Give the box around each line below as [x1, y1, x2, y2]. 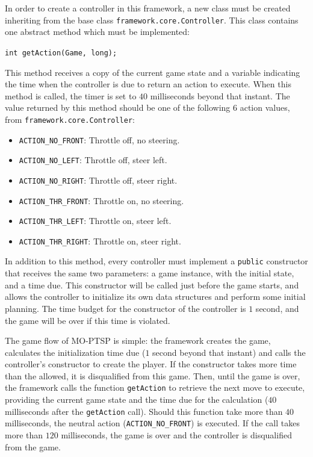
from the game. [5, 440, 61, 453]
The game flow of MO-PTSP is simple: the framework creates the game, [5, 334, 271, 347]
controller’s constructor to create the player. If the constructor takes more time [5, 358, 297, 370]
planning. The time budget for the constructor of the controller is [5, 302, 246, 314]
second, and [255, 302, 299, 314]
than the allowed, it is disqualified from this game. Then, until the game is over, [5, 369, 300, 382]
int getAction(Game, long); [5, 48, 117, 57]
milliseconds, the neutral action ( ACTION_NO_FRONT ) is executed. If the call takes [5, 417, 300, 429]
